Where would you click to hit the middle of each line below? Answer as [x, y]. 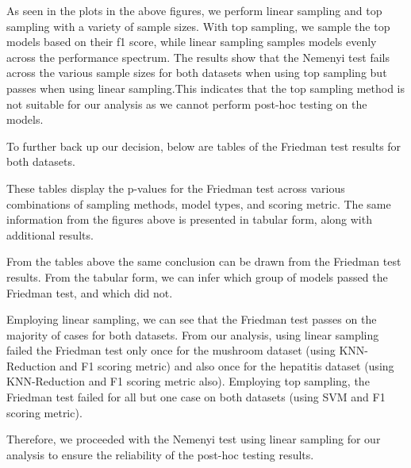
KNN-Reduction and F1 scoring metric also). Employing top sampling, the [188, 381]
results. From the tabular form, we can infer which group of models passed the [197, 276]
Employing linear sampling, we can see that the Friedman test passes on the [192, 319]
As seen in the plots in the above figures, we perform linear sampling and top [194, 10]
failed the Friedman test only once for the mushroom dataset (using [171, 350]
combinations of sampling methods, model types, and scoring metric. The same [199, 203]
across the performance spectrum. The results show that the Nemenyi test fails [198, 57]
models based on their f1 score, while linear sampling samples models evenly [192, 42]
